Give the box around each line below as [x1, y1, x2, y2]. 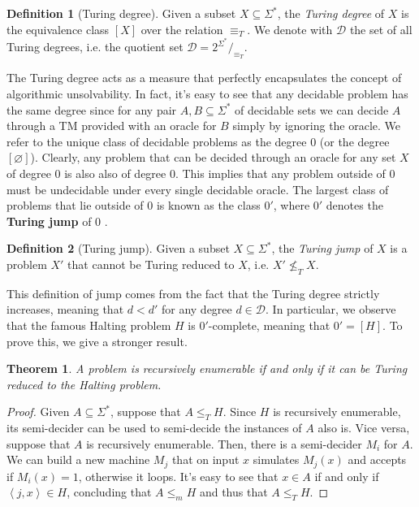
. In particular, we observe [266, 301, 396, 318]
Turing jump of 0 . [6, 212, 108, 229]
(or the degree [319, 132, 390, 149]
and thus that [199, 483, 268, 500]
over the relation [140, 20, 223, 37]
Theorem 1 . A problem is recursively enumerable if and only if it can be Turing [6, 360, 408, 377]
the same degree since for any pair [6, 101, 177, 118]
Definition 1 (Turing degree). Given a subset [6, 5, 236, 21]
